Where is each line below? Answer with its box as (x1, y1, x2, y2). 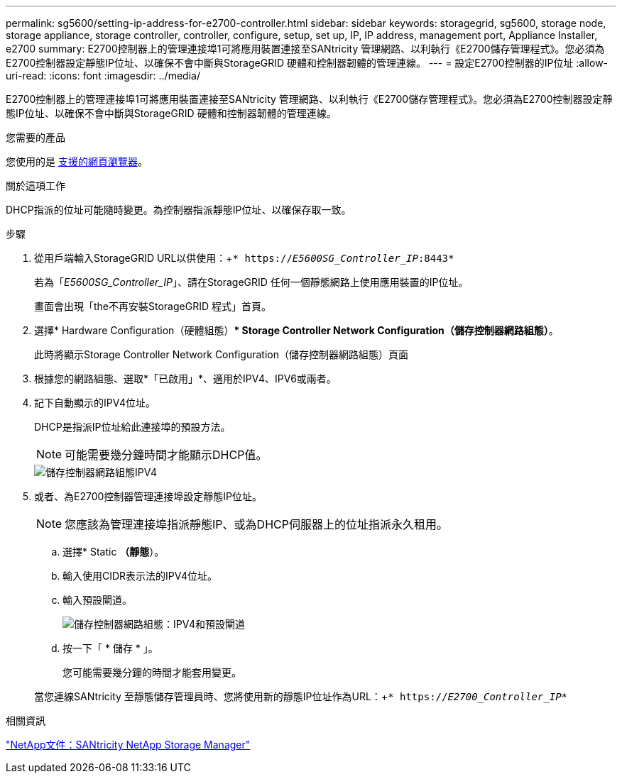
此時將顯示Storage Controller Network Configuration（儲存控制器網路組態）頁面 (34, 348, 408, 360)
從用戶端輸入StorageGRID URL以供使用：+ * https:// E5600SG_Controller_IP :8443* (34, 252, 454, 264)
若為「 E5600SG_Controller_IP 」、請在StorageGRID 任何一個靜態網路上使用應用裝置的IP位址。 (34, 276, 469, 288)
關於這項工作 (6, 179, 65, 192)
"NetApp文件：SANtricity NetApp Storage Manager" (6, 739, 251, 751)
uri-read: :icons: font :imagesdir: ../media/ (6, 70, 200, 82)
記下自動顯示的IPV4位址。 (34, 397, 155, 409)
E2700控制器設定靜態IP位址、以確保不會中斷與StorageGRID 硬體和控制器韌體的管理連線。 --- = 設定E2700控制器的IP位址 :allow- (6, 57, 609, 69)
